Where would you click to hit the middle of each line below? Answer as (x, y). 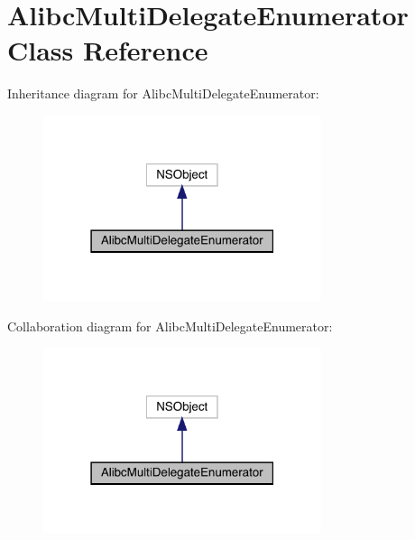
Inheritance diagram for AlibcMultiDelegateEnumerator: (163, 93)
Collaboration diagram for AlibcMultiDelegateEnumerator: (170, 326)
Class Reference (108, 50)
